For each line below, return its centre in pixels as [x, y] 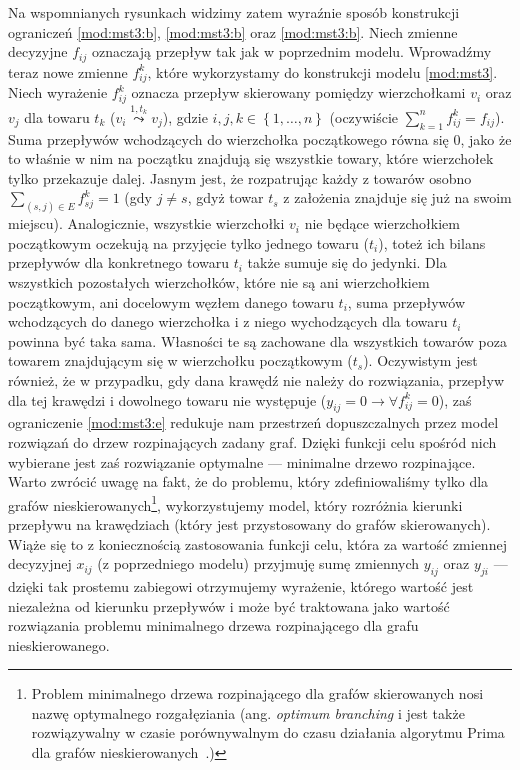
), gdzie [185, 116]
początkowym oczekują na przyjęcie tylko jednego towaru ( [188, 242]
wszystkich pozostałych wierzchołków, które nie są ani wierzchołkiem [219, 281]
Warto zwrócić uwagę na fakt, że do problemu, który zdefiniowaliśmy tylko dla [248, 481]
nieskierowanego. [59, 644]
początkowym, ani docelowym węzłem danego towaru [171, 301]
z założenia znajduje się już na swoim [397, 197]
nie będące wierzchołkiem [382, 223]
